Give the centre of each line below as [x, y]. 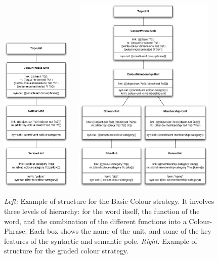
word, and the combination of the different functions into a [95, 221]
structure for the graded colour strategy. [66, 251]
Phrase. [16, 231]
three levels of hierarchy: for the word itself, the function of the [102, 211]
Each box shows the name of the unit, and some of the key [120, 231]
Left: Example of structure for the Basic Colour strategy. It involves [109, 201]
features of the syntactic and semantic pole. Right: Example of [101, 241]
